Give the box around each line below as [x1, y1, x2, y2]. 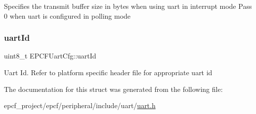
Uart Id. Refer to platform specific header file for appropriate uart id [4, 67, 213, 77]
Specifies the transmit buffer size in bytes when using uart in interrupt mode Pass [4, 1, 252, 11]
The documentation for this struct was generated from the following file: [4, 84, 223, 94]
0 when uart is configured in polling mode [4, 10, 131, 21]
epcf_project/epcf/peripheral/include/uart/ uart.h [4, 100, 156, 111]
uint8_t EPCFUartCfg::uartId [4, 51, 96, 61]
